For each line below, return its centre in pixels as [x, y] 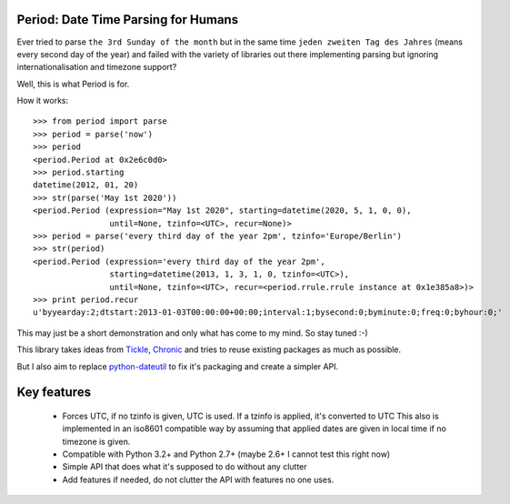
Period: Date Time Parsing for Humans [128, 20]
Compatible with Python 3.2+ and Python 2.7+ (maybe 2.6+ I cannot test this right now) [226, 454]
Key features [54, 393]
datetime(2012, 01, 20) [86, 185]
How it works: [43, 101]
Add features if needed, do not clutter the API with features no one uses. [198, 479]
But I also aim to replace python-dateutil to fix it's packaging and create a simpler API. [178, 366]
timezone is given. [96, 441]
